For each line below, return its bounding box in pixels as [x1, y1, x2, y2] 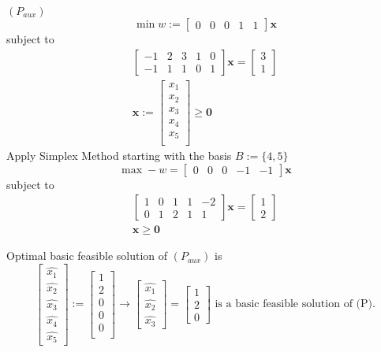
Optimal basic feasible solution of [6, 247, 168, 264]
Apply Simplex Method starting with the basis [6, 147, 232, 164]
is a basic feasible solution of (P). [215, 298, 375, 310]
